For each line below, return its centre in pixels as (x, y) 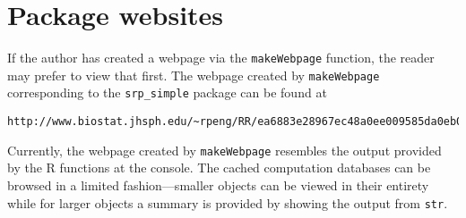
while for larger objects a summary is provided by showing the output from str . (228, 202)
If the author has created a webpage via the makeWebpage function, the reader (221, 58)
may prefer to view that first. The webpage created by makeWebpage (194, 75)
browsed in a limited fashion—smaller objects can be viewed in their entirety (218, 185)
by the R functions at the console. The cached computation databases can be (219, 168)
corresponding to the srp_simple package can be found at (167, 92)
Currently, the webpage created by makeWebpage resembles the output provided (224, 150)
